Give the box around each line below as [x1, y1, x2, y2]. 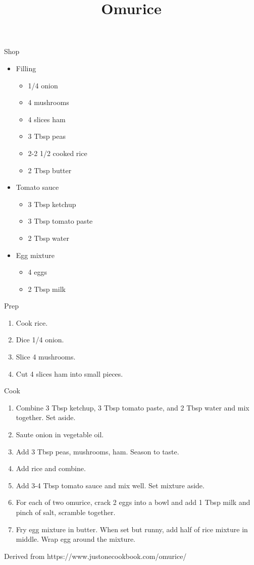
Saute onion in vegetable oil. [16, 429, 104, 440]
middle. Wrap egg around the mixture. [16, 534, 136, 544]
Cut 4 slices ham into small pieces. [16, 368, 123, 379]
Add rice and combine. [16, 463, 86, 474]
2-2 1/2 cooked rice [28, 147, 87, 158]
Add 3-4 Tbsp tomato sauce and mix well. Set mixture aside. [16, 480, 205, 490]
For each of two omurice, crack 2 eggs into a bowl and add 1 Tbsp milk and [16, 497, 250, 507]
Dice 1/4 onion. [16, 334, 64, 345]
